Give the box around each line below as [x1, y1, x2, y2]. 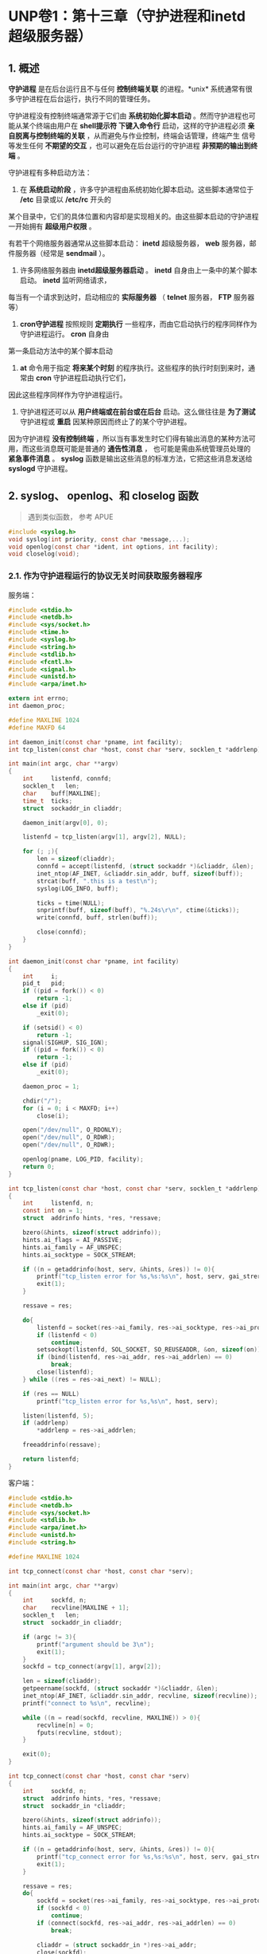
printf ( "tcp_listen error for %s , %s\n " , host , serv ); [37, 1397, 219, 1406]
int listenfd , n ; [22, 1199, 94, 1208]
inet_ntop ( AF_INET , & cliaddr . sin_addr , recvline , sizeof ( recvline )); [22, 1692, 258, 1700]
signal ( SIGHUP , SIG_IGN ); [22, 1038, 109, 1047]
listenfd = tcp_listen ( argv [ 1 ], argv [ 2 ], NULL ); [22, 833, 187, 841]
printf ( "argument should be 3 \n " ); [37, 1640, 155, 1649]
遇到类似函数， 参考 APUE [27, 512, 114, 521]
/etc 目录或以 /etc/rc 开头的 [19, 195, 111, 204]
